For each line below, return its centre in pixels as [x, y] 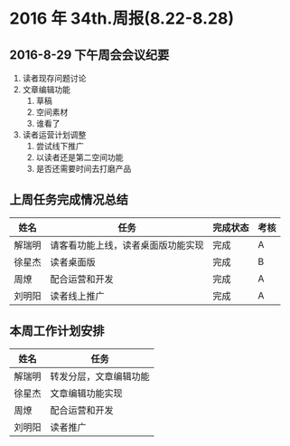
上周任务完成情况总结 [69, 200]
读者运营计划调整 [54, 135]
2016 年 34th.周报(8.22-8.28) [122, 19]
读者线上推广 [78, 296]
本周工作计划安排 [57, 331]
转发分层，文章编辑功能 [100, 376]
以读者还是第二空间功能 [80, 157]
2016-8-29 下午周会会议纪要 [89, 55]
